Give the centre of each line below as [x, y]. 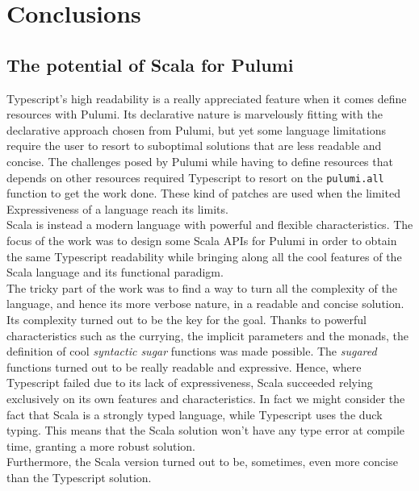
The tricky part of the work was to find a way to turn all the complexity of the [202, 287]
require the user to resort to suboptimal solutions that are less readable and [194, 146]
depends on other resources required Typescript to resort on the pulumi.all [195, 177]
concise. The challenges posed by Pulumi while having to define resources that [200, 161]
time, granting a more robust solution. [101, 445]
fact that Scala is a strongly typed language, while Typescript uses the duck [195, 414]
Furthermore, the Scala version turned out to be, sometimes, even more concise [202, 462]
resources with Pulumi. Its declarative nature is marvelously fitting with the [195, 114]
